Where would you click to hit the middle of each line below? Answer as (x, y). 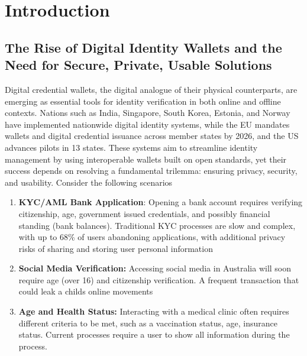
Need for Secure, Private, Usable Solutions (138, 65)
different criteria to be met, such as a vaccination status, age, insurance (148, 323)
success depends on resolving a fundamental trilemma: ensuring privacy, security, (151, 171)
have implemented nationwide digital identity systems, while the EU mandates (147, 124)
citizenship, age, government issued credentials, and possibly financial (144, 213)
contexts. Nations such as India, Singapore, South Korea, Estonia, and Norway (148, 113)
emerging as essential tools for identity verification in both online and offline (143, 101)
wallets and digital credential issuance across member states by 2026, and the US (152, 136)
